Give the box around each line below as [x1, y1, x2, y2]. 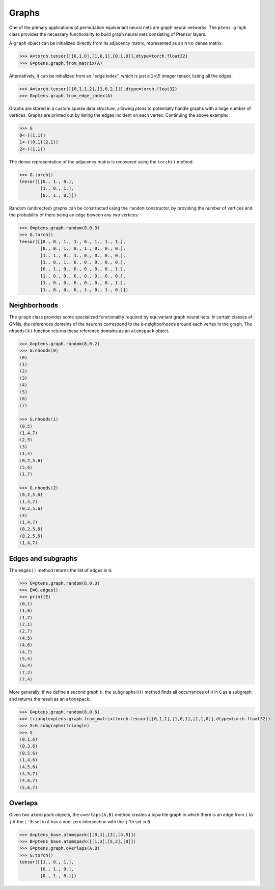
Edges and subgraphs [9, 554, 78, 563]
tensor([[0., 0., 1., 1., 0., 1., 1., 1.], [19, 238, 126, 244]
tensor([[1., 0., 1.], [19, 859, 74, 865]
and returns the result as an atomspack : [9, 696, 91, 702]
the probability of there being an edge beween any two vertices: [9, 212, 139, 218]
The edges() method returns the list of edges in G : [9, 567, 112, 573]
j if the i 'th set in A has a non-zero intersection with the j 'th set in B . [9, 818, 152, 824]
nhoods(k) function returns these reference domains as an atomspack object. [9, 328, 169, 334]
